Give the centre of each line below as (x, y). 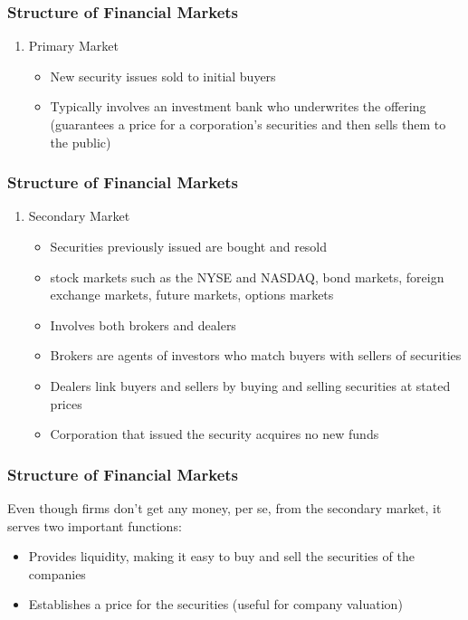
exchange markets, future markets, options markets (192, 295)
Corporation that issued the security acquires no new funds (215, 434)
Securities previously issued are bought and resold (189, 246)
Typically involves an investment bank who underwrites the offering (238, 106)
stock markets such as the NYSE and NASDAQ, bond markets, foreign (247, 277)
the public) (81, 142)
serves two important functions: (95, 525)
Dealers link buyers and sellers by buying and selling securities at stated (250, 385)
